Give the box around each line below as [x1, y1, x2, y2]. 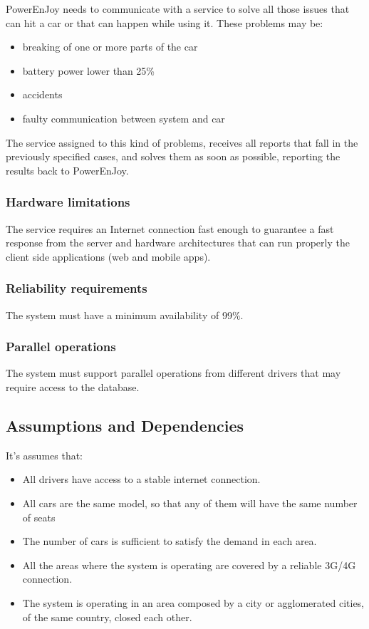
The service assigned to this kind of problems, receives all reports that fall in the [6, 135, 358, 150]
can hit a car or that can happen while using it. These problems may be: [6, 15, 323, 30]
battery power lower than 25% [22, 63, 155, 78]
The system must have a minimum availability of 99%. [6, 307, 244, 322]
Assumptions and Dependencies [6, 414, 244, 436]
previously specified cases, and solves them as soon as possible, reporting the [6, 149, 341, 164]
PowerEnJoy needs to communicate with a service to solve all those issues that [6, 1, 350, 16]
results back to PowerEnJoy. [6, 162, 129, 177]
